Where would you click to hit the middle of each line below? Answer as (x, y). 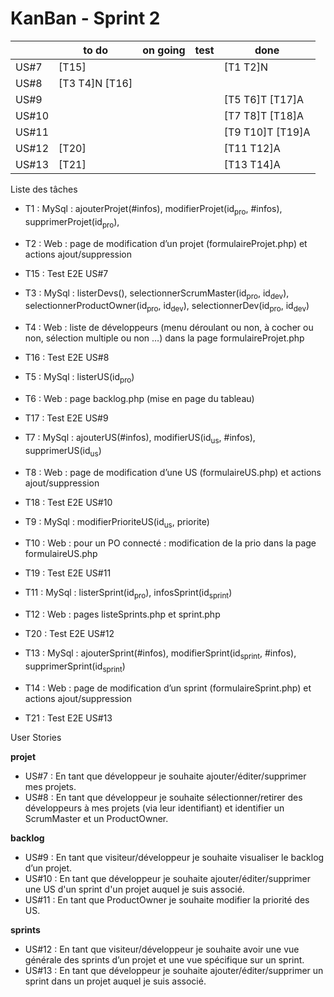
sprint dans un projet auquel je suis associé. (115, 981)
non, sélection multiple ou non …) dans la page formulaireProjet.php (164, 338)
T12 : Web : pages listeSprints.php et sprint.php (122, 614)
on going (164, 50)
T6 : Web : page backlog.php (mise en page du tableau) (139, 398)
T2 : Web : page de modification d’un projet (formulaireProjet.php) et (166, 243)
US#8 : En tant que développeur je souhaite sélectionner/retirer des (163, 797)
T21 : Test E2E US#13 (68, 718)
